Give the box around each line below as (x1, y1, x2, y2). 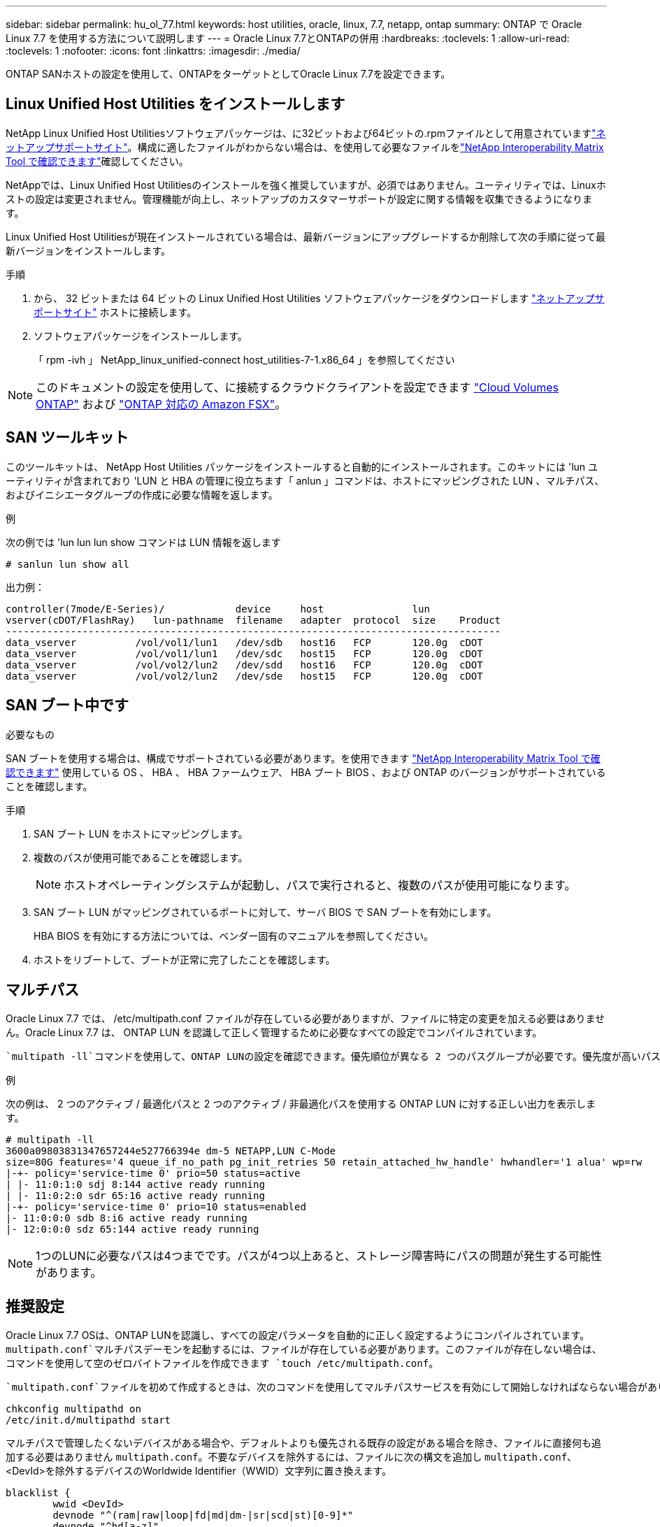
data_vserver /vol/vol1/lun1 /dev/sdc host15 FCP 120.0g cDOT (6, 647, 483, 659)
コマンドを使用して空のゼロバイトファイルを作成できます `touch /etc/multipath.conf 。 (6, 1357, 439, 1370)
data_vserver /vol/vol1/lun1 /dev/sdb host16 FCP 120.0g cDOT (6, 636, 483, 648)
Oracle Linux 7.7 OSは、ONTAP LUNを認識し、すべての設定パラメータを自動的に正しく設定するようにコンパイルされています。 (6, 1329, 590, 1342)
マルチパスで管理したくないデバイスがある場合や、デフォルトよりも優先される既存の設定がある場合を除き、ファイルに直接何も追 (6, 1437, 601, 1449)
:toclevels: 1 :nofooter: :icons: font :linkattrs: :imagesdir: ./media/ (6, 45, 301, 57)
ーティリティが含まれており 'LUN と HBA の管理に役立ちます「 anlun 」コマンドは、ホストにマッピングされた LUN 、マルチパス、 (6, 474, 605, 487)
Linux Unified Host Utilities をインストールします (6, 95, 345, 113)
